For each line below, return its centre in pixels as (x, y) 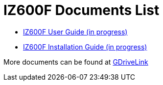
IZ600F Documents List (81, 10)
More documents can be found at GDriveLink (76, 62)
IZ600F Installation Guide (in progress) (85, 47)
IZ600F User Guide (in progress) (75, 32)
